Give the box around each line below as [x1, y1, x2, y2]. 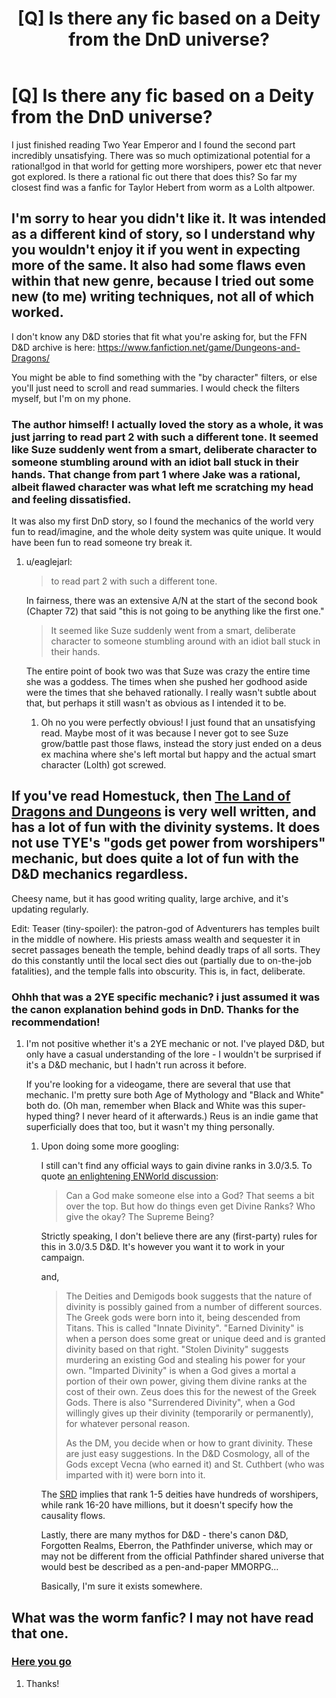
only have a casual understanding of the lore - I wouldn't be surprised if [25, 1048, 322, 1061]
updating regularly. [11, 903, 89, 915]
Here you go [11, 1655, 72, 1669]
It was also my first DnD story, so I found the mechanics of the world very [11, 515, 314, 527]
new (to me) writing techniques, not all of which [11, 288, 315, 306]
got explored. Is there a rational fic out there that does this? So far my [11, 170, 298, 182]
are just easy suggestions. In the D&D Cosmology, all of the [65, 1448, 311, 1460]
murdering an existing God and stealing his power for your [65, 1354, 306, 1366]
